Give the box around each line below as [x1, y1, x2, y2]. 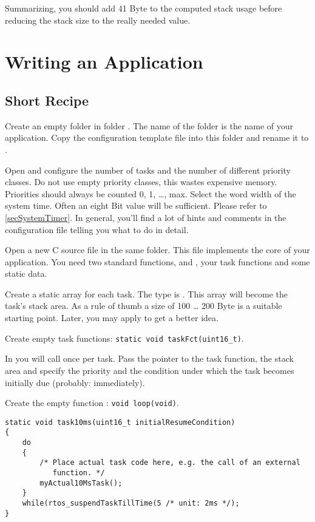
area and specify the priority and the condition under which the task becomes [5, 364, 294, 376]
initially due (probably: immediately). [5, 376, 145, 388]
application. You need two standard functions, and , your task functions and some [5, 255, 310, 268]
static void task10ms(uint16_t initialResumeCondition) [5, 418, 235, 427]
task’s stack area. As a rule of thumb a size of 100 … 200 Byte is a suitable [5, 299, 282, 312]
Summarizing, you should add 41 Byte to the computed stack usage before [5, 2, 282, 14]
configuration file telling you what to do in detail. [5, 223, 189, 236]
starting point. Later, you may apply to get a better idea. [5, 311, 218, 324]
